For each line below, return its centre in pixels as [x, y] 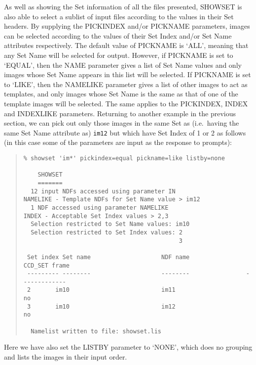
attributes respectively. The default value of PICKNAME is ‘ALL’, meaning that [126, 45]
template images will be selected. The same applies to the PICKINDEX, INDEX [126, 103]
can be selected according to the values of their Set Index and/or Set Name [118, 35]
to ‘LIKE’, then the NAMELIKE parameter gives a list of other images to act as [126, 84]
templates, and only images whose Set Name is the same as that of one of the [121, 94]
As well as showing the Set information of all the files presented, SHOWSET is [123, 6]
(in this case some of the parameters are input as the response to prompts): [118, 142]
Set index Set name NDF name [108, 257]
